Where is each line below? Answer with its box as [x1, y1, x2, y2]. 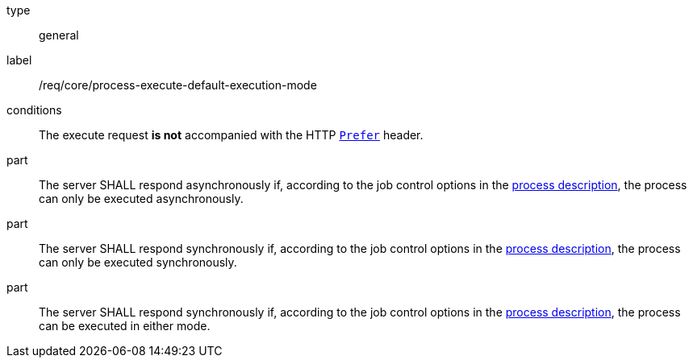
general [39, 28, 79, 42]
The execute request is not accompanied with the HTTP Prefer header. [39, 128, 424, 142]
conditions [6, 103, 62, 117]
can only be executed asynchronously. [39, 192, 244, 205]
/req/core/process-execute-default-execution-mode [39, 78, 317, 92]
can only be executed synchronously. [39, 255, 237, 269]
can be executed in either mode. [39, 319, 211, 333]
